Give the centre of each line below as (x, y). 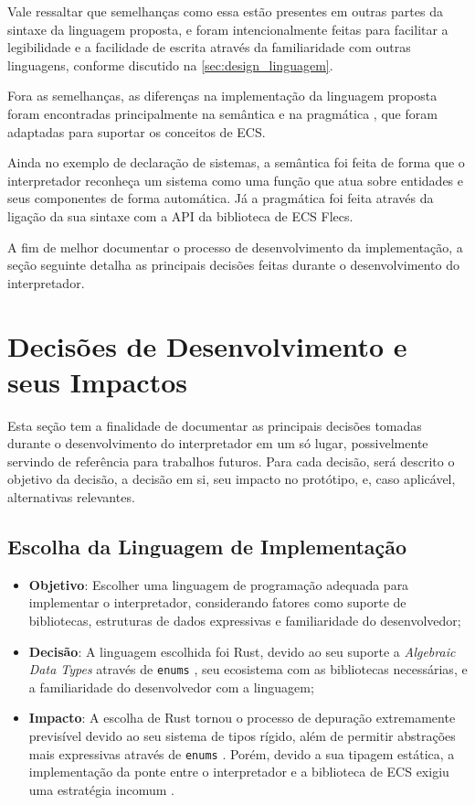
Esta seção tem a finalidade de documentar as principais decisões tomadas (215, 425)
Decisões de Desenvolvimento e (207, 345)
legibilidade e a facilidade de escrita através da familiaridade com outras (209, 47)
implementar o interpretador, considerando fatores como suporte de (217, 602)
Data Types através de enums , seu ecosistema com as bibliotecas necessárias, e (248, 669)
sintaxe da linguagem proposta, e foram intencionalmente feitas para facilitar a (228, 29)
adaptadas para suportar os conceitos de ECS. (137, 131)
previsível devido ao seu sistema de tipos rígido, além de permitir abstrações (242, 736)
